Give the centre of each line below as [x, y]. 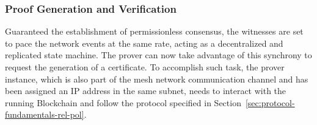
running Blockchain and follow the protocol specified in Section [123, 102]
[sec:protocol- [270, 102]
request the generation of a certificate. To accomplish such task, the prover [145, 67]
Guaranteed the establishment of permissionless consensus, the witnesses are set [154, 31]
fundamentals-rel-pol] [45, 114]
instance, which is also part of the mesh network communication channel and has [157, 79]
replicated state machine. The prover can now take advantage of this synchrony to [158, 55]
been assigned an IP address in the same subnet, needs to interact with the [146, 91]
